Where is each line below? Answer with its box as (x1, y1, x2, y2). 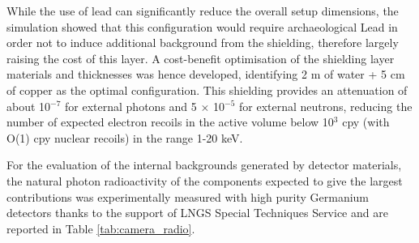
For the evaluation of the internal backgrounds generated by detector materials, (6, 156, 402, 173)
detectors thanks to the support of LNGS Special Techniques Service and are (6, 204, 388, 221)
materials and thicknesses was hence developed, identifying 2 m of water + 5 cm (6, 66, 405, 83)
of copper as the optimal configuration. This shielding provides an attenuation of (6, 81, 408, 98)
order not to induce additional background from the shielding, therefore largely (6, 34, 399, 51)
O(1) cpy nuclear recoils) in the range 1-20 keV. (6, 129, 243, 146)
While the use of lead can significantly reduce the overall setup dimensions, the (6, 2, 399, 19)
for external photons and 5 (65, 97, 197, 114)
